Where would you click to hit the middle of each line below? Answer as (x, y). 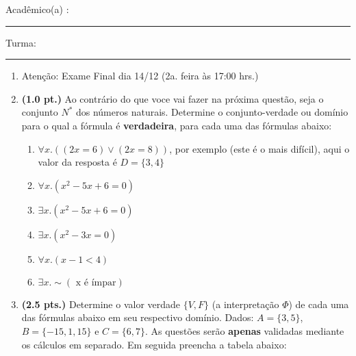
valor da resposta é (77, 162)
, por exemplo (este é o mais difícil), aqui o (259, 148)
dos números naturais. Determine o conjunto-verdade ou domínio (212, 112)
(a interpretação (245, 304)
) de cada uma (319, 304)
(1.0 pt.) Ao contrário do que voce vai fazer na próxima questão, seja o (173, 98)
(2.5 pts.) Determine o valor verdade (101, 304)
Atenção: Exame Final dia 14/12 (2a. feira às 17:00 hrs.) (140, 76)
